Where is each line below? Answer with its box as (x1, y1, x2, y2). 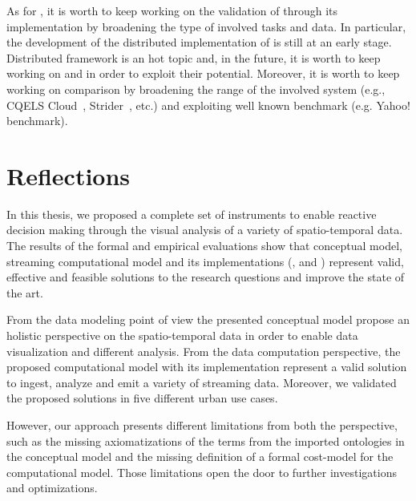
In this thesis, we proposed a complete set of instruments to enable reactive (6, 205, 377, 222)
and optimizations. (6, 479, 98, 496)
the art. (6, 284, 43, 301)
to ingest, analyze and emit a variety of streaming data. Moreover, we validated (6, 374, 397, 390)
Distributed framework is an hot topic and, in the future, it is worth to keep (6, 49, 381, 66)
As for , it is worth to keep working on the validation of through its (6, 2, 338, 18)
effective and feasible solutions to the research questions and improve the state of (6, 269, 405, 285)
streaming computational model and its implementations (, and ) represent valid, (6, 253, 404, 269)
